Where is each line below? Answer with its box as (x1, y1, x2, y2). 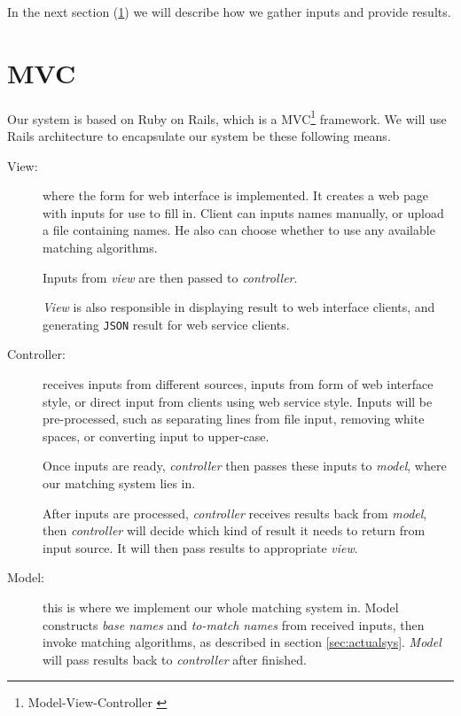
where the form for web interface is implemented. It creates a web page (43, 186, 429, 205)
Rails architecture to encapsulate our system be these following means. (7, 126, 391, 144)
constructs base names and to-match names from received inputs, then (43, 615, 425, 634)
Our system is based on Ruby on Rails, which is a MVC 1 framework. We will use (7, 106, 447, 128)
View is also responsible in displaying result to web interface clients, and (43, 298, 435, 316)
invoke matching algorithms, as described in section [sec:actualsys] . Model (43, 633, 441, 651)
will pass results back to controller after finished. (43, 650, 307, 668)
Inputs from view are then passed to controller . (43, 268, 298, 286)
